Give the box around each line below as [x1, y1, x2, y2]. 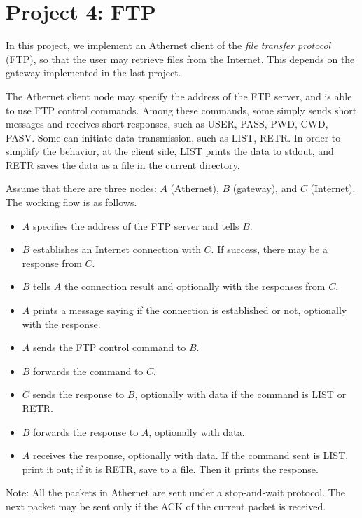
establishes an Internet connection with [33, 242, 201, 257]
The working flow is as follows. [6, 195, 137, 210]
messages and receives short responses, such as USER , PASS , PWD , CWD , [6, 116, 328, 131]
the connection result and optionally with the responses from [64, 279, 326, 294]
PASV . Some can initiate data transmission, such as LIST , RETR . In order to [6, 130, 341, 144]
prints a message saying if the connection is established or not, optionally [32, 303, 347, 318]
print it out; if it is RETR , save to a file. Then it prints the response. [22, 461, 319, 476]
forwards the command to [33, 363, 144, 378]
